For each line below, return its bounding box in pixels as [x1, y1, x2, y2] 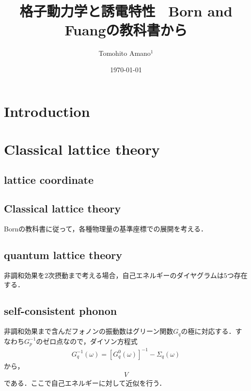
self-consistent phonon [4, 303, 117, 318]
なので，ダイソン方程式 [63, 336, 138, 346]
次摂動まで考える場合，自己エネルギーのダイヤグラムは [48, 270, 224, 280]
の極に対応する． [181, 326, 235, 336]
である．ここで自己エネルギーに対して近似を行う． [4, 378, 166, 388]
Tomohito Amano [98, 48, 151, 58]
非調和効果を [4, 270, 45, 280]
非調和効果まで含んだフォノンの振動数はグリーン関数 [4, 326, 173, 336]
